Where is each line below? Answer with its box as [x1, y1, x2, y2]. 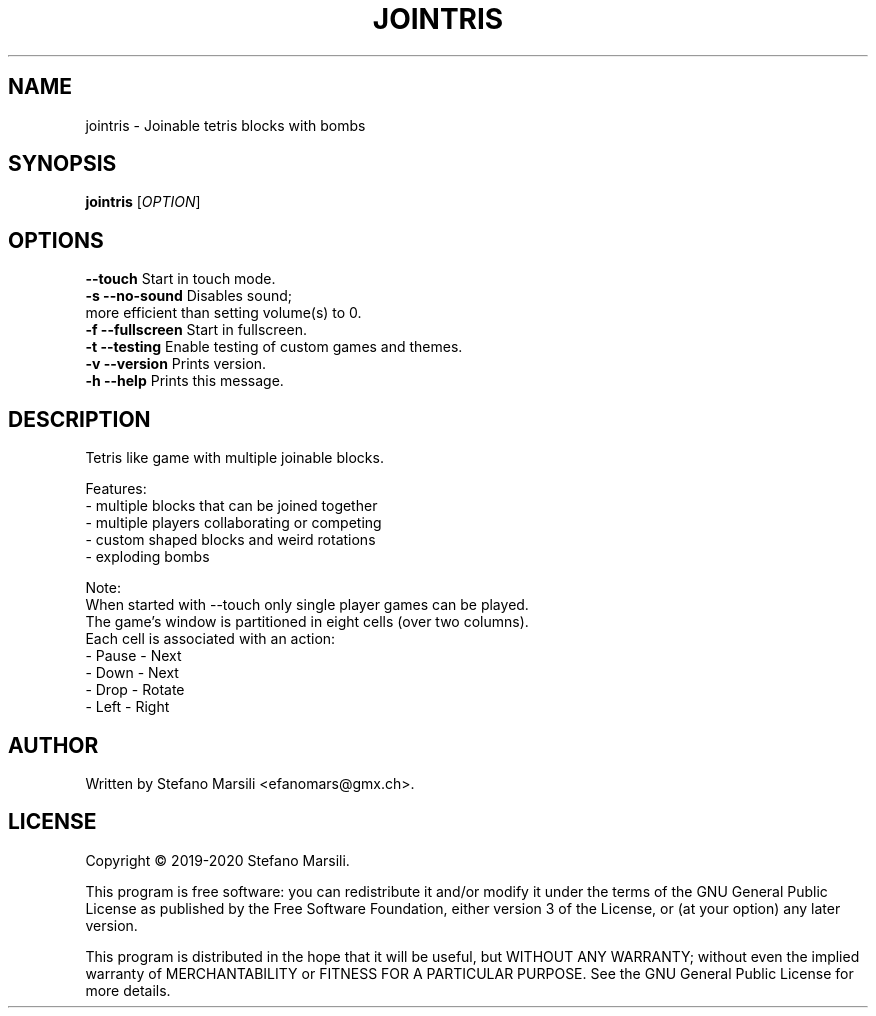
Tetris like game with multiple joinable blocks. [85, 449, 384, 467]
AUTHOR [8, 732, 99, 758]
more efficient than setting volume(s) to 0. [85, 304, 362, 322]
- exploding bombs [85, 548, 210, 566]
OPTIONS [8, 227, 104, 253]
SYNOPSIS [8, 151, 117, 177]
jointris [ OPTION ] [85, 193, 201, 211]
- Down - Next [85, 664, 179, 682]
